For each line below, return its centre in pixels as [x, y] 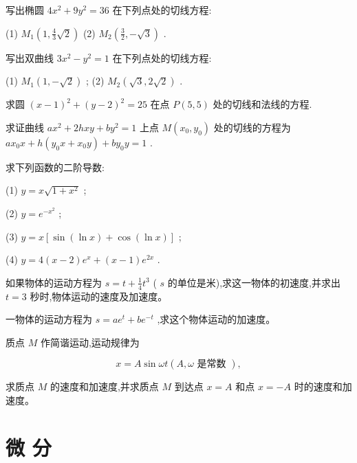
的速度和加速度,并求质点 [104, 386]
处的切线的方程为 [252, 127]
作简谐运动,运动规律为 [90, 342]
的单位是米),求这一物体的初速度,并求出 [254, 282]
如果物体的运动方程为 [54, 282]
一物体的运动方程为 [49, 319]
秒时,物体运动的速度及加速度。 [99, 296]
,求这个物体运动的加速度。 [216, 319]
